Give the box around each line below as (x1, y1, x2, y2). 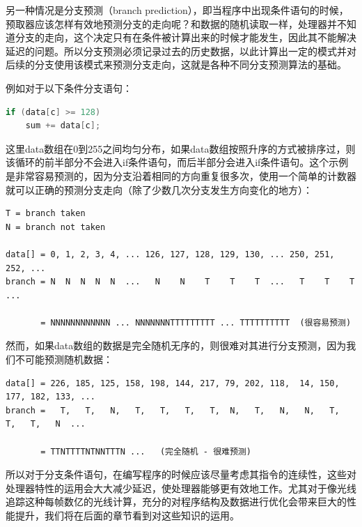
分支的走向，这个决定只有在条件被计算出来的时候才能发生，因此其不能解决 (15, 30, 356, 45)
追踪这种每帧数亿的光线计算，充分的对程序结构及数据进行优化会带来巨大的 (6, 494, 347, 509)
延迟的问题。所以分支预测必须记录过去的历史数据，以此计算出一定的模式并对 (6, 43, 356, 58)
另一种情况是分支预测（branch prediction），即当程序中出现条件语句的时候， (6, 3, 349, 17)
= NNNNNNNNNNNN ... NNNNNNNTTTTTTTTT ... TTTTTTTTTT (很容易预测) (40, 317, 352, 328)
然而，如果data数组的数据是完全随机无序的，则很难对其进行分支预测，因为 (6, 338, 347, 353)
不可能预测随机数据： (15, 352, 113, 367)
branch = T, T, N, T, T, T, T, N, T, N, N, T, (6, 405, 340, 415)
